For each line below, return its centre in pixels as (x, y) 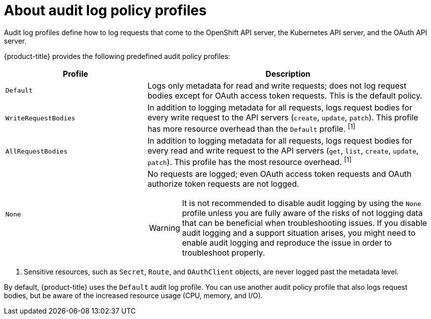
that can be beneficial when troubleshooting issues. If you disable (304, 223)
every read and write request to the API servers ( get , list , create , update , (283, 151)
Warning (164, 228)
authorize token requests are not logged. (223, 184)
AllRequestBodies (37, 152)
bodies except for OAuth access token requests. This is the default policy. (285, 95)
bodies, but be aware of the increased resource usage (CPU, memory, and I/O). (134, 296)
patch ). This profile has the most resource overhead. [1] (249, 161)
